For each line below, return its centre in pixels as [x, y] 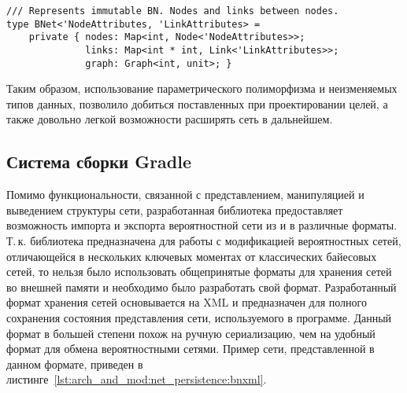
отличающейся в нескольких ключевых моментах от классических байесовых [192, 256]
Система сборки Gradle [99, 162]
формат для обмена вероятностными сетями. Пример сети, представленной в [191, 349]
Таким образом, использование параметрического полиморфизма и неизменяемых [202, 88]
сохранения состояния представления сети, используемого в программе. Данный [199, 318]
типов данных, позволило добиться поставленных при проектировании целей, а [197, 103]
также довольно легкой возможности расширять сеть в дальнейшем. [170, 119]
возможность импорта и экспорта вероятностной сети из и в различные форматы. [202, 225]
